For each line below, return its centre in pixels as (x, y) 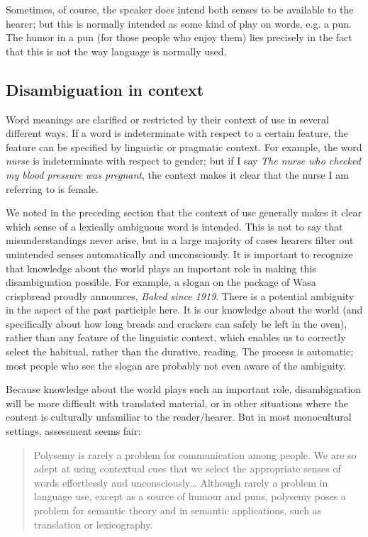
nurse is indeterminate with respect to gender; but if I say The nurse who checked (183, 161)
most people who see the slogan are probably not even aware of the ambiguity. (176, 365)
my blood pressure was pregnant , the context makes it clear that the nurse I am (177, 174)
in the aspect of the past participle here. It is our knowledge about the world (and (184, 310)
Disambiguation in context (105, 89)
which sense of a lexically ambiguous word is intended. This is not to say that (174, 226)
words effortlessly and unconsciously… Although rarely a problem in (181, 482)
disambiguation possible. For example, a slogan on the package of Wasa (161, 282)
